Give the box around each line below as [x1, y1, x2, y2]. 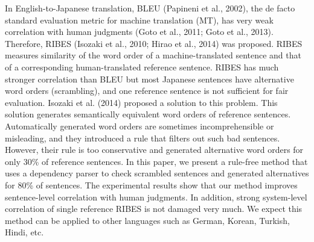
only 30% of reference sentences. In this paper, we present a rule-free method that [5, 155, 308, 167]
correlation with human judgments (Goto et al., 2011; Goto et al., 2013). [5, 25, 274, 38]
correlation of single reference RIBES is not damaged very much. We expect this [5, 202, 303, 215]
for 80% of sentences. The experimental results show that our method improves [5, 178, 298, 191]
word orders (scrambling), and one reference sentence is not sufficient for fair [5, 84, 289, 97]
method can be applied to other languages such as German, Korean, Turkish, [5, 214, 290, 226]
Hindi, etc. [5, 226, 44, 238]
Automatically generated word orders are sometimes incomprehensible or [5, 119, 274, 132]
